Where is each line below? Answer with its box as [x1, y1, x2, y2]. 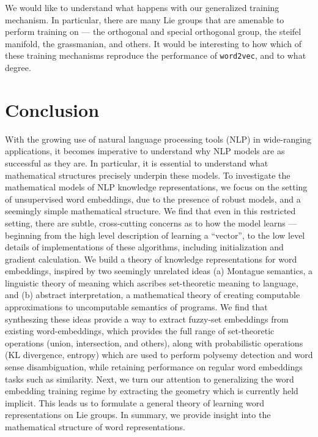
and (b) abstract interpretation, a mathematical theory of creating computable [5, 288, 300, 301]
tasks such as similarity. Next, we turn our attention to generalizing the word [5, 372, 294, 385]
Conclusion [5, 97, 100, 122]
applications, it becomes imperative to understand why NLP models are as [5, 144, 285, 157]
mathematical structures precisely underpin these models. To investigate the [5, 168, 290, 181]
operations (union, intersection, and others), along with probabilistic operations [5, 336, 303, 349]
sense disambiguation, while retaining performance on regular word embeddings [5, 360, 303, 373]
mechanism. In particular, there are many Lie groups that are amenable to [5, 13, 284, 26]
